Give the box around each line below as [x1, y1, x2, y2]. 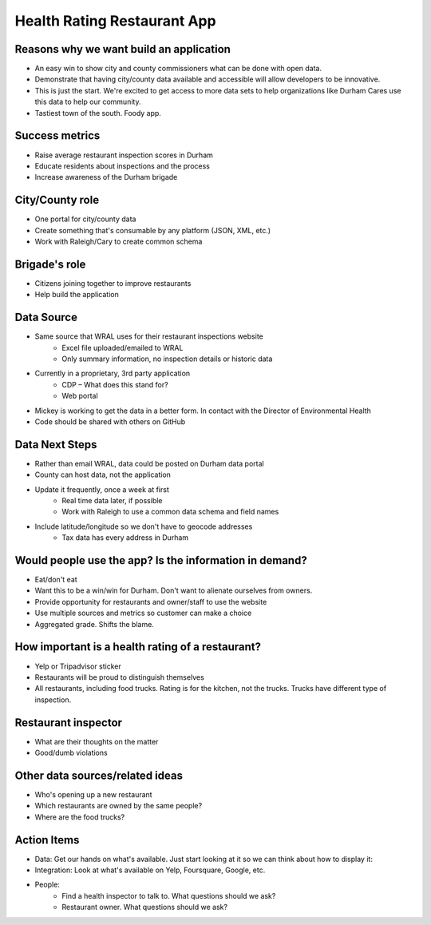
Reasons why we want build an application [14, 42, 231, 56]
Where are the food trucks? [34, 812, 125, 822]
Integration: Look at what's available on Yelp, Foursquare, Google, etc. [34, 865, 266, 875]
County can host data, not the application [34, 470, 172, 479]
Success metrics [14, 129, 101, 143]
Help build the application [34, 290, 119, 300]
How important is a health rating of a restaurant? [14, 640, 261, 654]
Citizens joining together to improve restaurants [34, 278, 192, 288]
